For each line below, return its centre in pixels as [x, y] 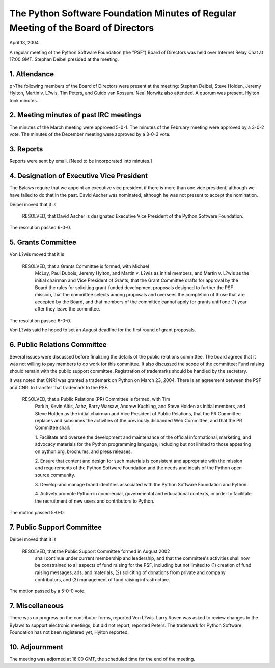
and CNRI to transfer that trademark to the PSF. [59, 388]
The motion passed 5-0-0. [37, 513]
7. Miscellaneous [36, 606]
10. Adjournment [36, 647]
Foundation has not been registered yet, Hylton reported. [69, 632]
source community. [55, 475]
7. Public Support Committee [56, 527]
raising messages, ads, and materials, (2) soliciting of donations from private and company [130, 572]
